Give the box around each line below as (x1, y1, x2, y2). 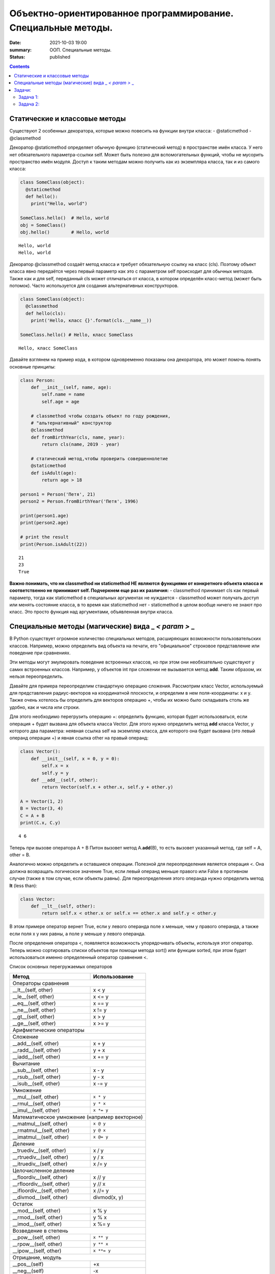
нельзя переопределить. (9, 673, 64, 680)
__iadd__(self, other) (12, 1053, 61, 1060)
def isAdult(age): (31, 470, 77, 476)
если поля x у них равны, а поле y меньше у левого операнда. (9, 931, 146, 937)
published (49, 54, 71, 60)
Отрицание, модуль (12, 1254, 62, 1261)
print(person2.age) (20, 520, 69, 526)
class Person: (20, 377, 56, 383)
